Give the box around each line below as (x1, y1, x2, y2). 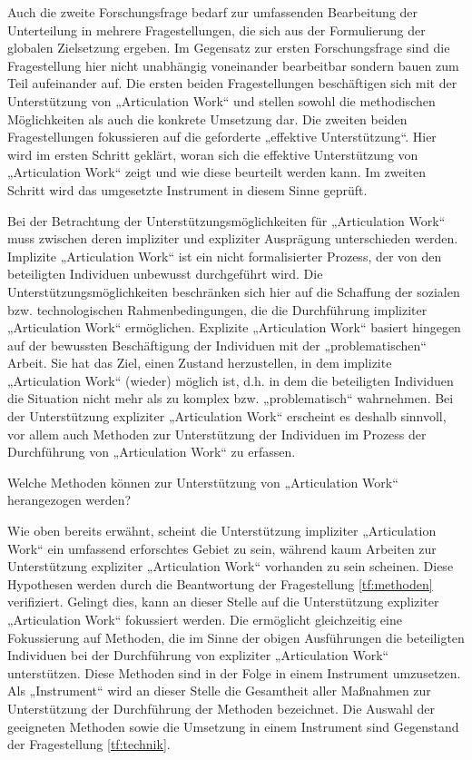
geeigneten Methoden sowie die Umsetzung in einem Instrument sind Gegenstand (7, 716, 459, 735)
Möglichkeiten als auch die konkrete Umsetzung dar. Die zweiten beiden (7, 109, 408, 128)
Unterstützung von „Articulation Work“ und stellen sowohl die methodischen (7, 91, 436, 110)
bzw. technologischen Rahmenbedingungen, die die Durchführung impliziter (7, 300, 428, 319)
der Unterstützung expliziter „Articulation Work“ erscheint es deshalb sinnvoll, (7, 407, 447, 426)
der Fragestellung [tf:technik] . (7, 735, 171, 754)
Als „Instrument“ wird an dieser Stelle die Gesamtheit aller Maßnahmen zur (7, 681, 431, 700)
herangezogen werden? (7, 490, 132, 509)
